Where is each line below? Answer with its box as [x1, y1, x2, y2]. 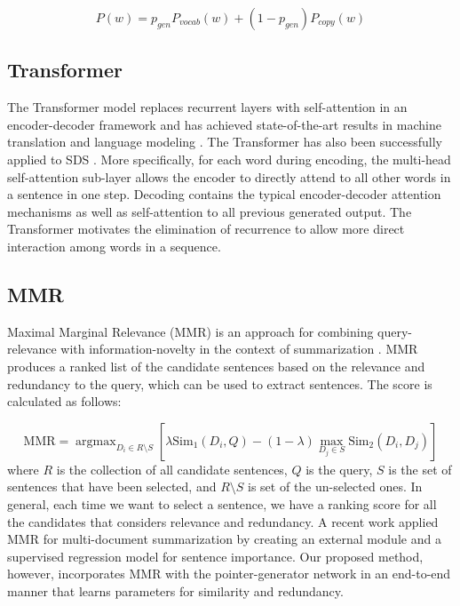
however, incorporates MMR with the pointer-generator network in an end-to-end [7, 564, 451, 583]
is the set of [388, 459, 452, 478]
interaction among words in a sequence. [7, 236, 221, 255]
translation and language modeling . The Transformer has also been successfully [7, 132, 442, 151]
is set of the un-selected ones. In [248, 477, 423, 496]
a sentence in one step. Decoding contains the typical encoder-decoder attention [7, 185, 441, 203]
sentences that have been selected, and [7, 477, 217, 496]
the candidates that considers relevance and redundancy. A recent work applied [7, 512, 439, 530]
